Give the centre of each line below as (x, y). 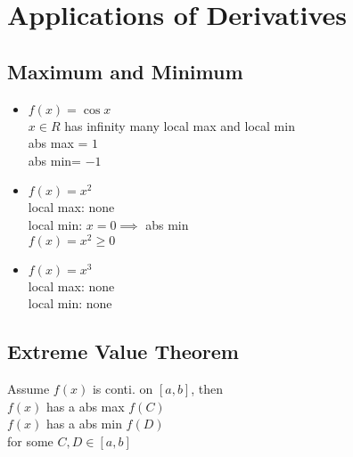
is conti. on (123, 389)
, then (207, 389)
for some (30, 441)
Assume (29, 389)
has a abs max (86, 406)
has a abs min (84, 424)
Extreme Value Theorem (123, 351)
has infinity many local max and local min (180, 125)
